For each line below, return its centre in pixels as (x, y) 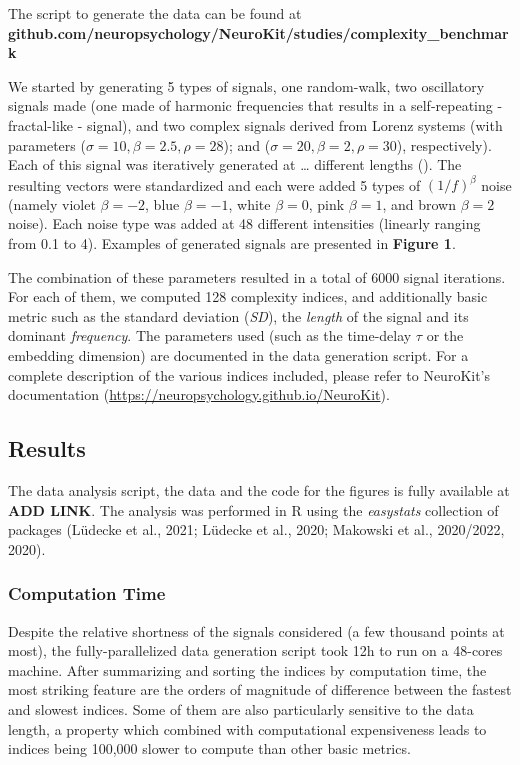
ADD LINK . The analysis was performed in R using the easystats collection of (253, 509)
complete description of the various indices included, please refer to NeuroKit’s (249, 374)
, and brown (419, 203)
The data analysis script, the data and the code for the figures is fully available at (259, 489)
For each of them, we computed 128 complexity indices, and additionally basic (248, 296)
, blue (162, 203)
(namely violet (52, 203)
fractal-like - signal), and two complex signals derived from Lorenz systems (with (255, 124)
